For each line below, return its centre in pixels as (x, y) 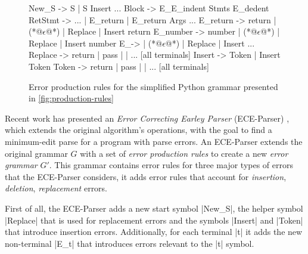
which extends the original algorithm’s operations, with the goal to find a (139, 130)
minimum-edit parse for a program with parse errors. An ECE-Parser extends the (154, 141)
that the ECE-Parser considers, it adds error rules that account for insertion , (146, 176)
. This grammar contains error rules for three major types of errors (171, 165)
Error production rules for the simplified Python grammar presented (153, 86)
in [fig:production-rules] (71, 98)
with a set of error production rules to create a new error (184, 153)
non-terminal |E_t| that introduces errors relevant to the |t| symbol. (130, 243)
